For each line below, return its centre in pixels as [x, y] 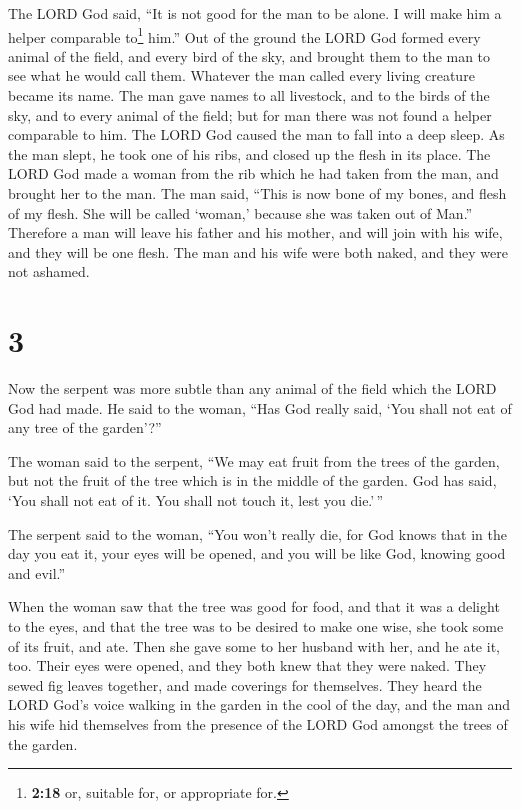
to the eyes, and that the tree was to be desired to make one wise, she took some [256, 626]
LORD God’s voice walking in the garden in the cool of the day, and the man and [259, 704]
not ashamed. [49, 271]
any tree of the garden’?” [85, 427]
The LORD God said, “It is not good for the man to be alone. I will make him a [255, 13]
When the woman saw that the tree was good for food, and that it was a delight [254, 606]
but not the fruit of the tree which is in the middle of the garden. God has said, [252, 480]
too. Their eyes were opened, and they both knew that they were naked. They [247, 665]
